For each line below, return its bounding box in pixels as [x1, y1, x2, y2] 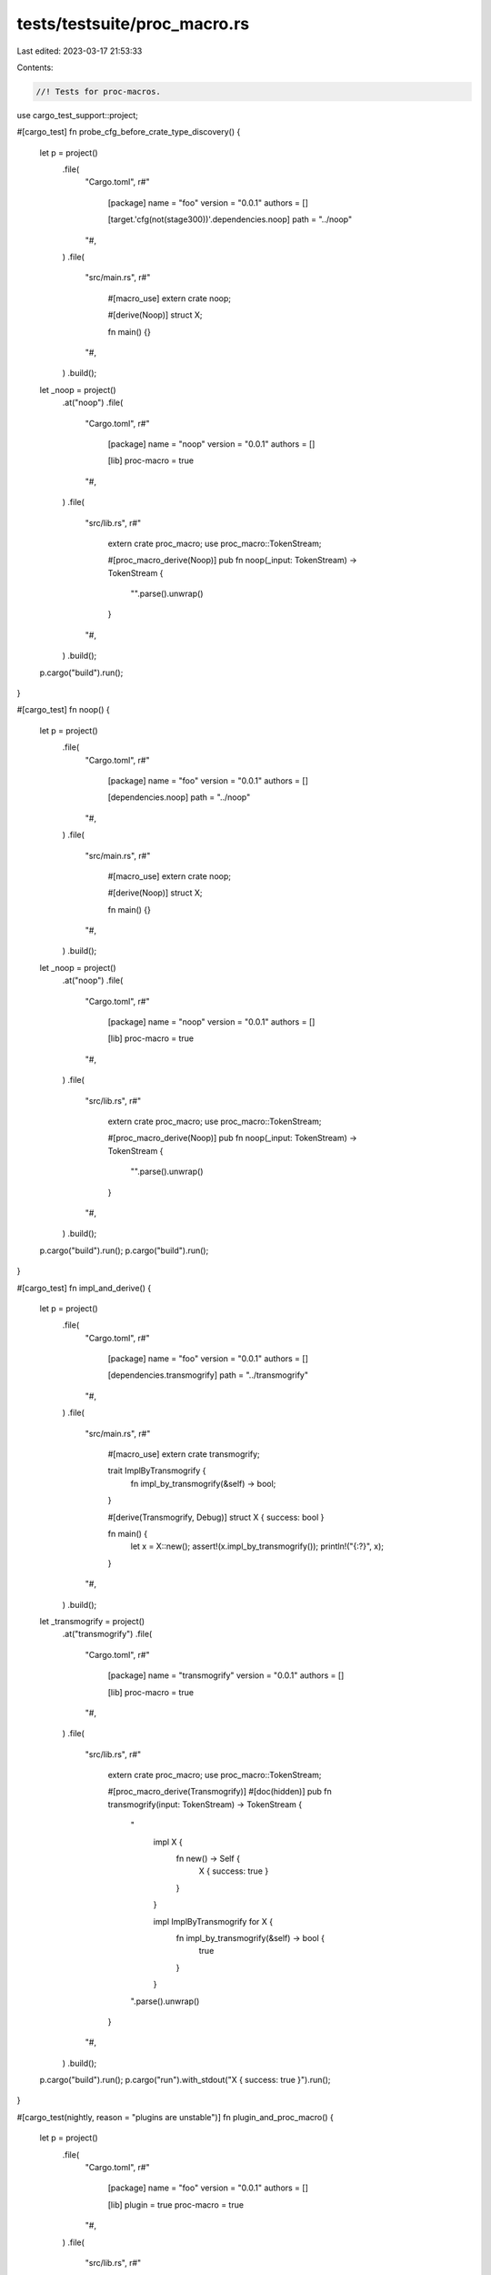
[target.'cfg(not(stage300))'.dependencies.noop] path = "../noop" [107, 214, 353, 225]
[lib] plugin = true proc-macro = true [107, 2199, 245, 2210]
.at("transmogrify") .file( [62, 1629, 153, 1640]
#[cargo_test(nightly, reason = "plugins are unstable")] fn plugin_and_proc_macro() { [16, 2111, 334, 2122]
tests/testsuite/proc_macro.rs [16, 14, 250, 34]
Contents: [16, 62, 54, 73]
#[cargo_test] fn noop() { [16, 704, 110, 715]
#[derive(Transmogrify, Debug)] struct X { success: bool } [107, 1512, 325, 1522]
